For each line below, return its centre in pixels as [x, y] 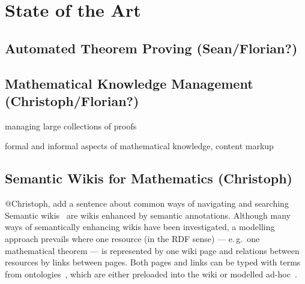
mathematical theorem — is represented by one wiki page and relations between [152, 250]
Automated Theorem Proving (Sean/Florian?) [151, 48]
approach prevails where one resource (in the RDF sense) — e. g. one [132, 238]
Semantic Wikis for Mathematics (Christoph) [149, 178]
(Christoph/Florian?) [72, 100]
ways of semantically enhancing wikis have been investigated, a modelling [140, 227]
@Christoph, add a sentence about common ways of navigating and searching [147, 203]
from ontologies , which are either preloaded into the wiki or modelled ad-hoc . [151, 274]
